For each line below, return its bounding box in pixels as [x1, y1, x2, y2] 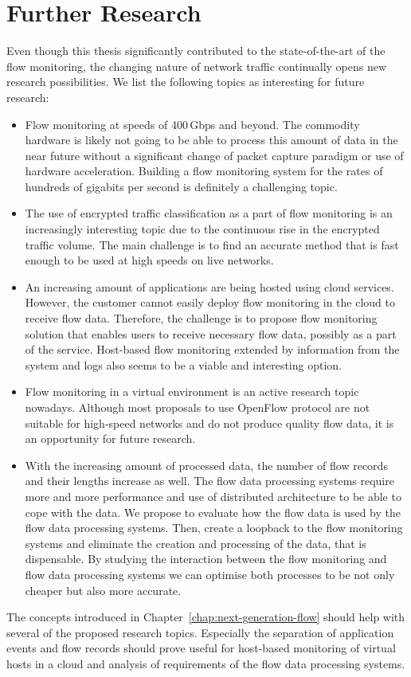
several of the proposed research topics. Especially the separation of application [6, 624, 394, 640]
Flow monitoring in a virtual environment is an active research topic [25, 383, 359, 400]
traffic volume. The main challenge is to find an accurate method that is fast [25, 236, 399, 252]
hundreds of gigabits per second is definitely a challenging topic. [25, 178, 338, 194]
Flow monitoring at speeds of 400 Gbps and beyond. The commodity [25, 115, 360, 132]
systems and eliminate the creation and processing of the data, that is [25, 534, 366, 551]
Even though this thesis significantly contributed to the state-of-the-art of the [6, 42, 386, 59]
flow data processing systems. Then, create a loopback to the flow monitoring [25, 519, 403, 536]
